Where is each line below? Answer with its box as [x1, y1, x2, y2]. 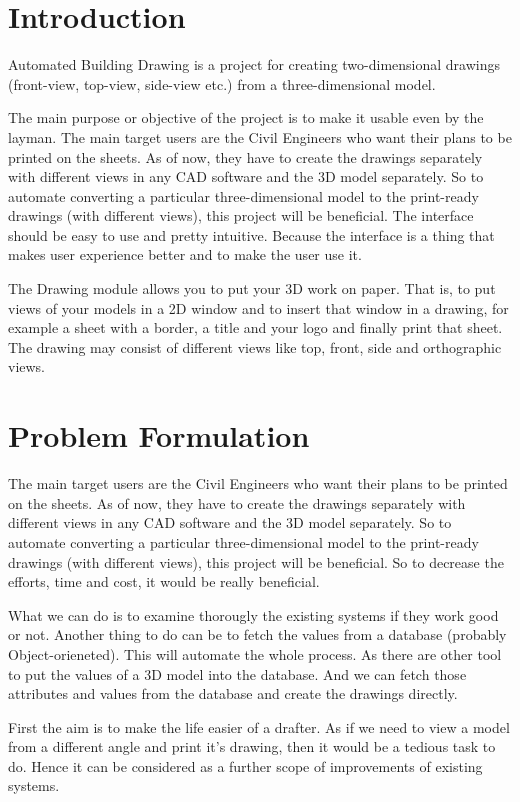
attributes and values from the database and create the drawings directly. [8, 683, 458, 704]
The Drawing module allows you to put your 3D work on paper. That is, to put [8, 278, 496, 299]
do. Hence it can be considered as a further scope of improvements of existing [8, 755, 483, 776]
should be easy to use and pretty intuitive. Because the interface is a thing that [8, 224, 495, 245]
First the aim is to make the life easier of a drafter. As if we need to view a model [8, 716, 510, 737]
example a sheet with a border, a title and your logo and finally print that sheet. [8, 317, 503, 338]
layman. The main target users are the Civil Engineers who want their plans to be [8, 126, 512, 147]
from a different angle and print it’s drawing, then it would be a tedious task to [8, 736, 496, 757]
